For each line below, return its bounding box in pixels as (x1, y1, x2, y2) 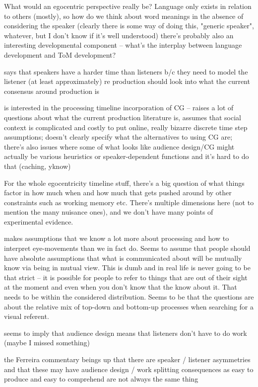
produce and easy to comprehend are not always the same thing (4, 374, 198, 384)
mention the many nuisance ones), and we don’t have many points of (4, 207, 213, 217)
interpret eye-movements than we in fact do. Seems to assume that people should (4, 243, 251, 253)
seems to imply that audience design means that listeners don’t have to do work (4, 327, 247, 338)
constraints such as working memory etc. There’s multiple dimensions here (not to (4, 197, 254, 207)
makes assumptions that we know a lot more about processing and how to (4, 233, 229, 243)
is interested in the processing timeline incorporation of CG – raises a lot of (4, 102, 234, 113)
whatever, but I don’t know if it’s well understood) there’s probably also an (4, 30, 234, 40)
